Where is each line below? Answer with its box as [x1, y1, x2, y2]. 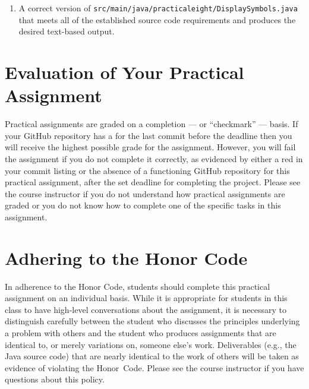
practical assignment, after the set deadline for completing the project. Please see [5, 176, 301, 188]
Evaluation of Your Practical [5, 60, 244, 84]
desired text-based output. [18, 25, 115, 37]
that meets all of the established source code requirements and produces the [18, 13, 296, 26]
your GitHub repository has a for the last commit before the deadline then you [5, 129, 292, 141]
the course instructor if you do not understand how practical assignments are [5, 187, 285, 200]
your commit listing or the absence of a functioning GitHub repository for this [5, 164, 290, 176]
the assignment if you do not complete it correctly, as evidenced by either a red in [5, 152, 303, 165]
